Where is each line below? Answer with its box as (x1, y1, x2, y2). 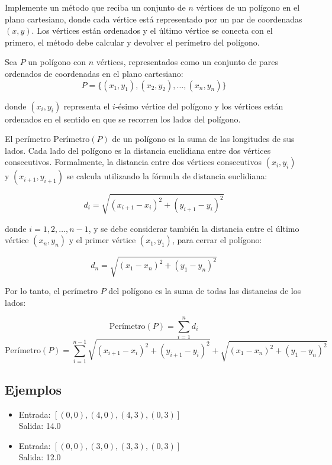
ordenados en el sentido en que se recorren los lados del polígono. (5, 112, 241, 125)
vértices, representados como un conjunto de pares (96, 56, 278, 68)
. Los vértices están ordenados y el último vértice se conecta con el (31, 24, 273, 37)
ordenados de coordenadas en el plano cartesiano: (5, 67, 183, 79)
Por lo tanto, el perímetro (5, 285, 98, 297)
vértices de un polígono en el (196, 1, 300, 13)
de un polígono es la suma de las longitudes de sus (112, 133, 295, 145)
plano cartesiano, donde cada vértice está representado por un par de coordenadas (5, 12, 302, 25)
